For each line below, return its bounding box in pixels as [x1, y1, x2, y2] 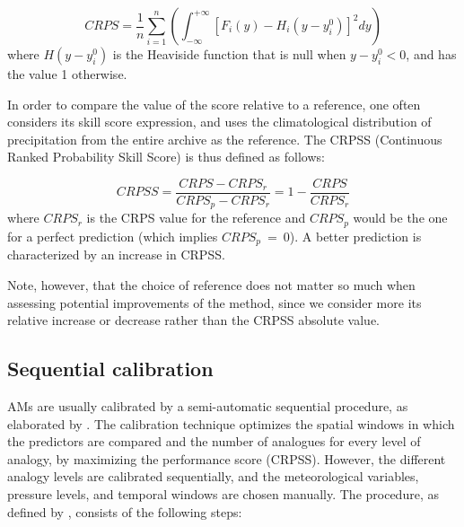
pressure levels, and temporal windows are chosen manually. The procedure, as [7, 484, 439, 503]
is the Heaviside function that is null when [112, 45, 346, 63]
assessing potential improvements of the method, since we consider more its [7, 293, 422, 312]
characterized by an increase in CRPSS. [7, 245, 225, 264]
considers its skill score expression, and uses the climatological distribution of [7, 112, 432, 131]
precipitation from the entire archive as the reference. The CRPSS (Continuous [7, 129, 442, 148]
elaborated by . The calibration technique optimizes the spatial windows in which [7, 414, 455, 433]
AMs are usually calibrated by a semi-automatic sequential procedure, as [7, 396, 408, 415]
